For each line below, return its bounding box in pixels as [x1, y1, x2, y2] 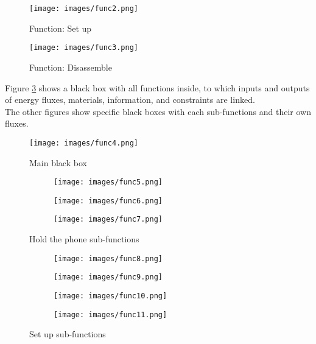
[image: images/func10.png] [54, 292, 167, 300]
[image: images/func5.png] [54, 178, 163, 187]
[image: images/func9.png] [54, 273, 163, 282]
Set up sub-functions [29, 328, 106, 340]
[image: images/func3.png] [29, 43, 138, 52]
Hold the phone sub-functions [29, 233, 139, 245]
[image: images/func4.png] [29, 138, 138, 147]
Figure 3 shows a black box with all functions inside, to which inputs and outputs [5, 81, 310, 94]
